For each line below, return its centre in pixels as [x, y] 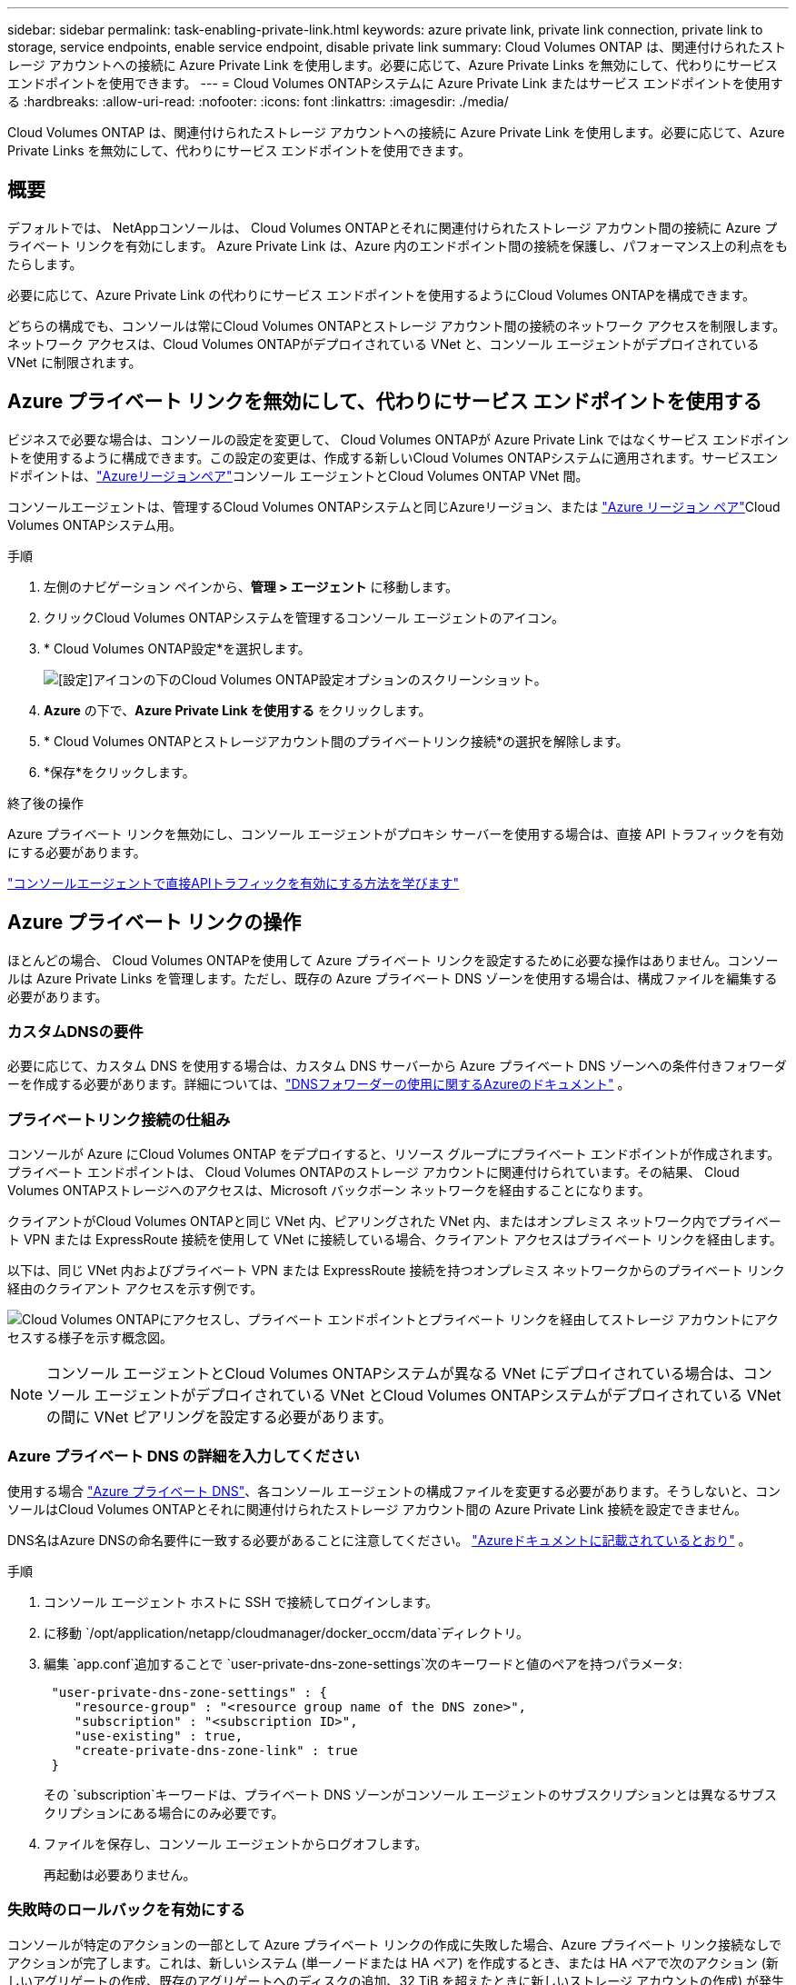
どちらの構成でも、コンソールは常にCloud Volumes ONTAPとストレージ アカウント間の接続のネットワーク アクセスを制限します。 [397, 325]
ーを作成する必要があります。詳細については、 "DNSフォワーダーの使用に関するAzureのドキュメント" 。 [319, 1084]
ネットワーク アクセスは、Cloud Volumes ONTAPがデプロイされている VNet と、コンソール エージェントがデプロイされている [383, 344]
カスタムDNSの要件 [75, 1031]
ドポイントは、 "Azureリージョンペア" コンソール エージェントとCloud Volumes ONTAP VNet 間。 [298, 475]
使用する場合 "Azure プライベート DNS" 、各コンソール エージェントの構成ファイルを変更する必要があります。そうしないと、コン [394, 1491]
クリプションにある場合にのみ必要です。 [164, 1812]
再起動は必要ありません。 [120, 1874]
